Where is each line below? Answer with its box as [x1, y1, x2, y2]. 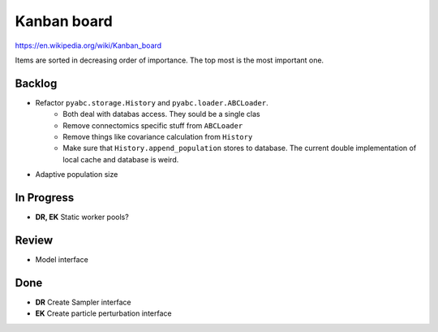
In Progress [15, 191, 75, 205]
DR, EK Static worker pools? [35, 212, 129, 222]
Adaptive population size [35, 170, 118, 179]
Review [15, 233, 54, 247]
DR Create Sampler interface [35, 297, 131, 307]
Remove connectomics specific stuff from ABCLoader [62, 120, 243, 130]
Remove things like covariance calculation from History [62, 132, 253, 142]
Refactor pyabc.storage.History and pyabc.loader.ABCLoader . [35, 97, 268, 107]
